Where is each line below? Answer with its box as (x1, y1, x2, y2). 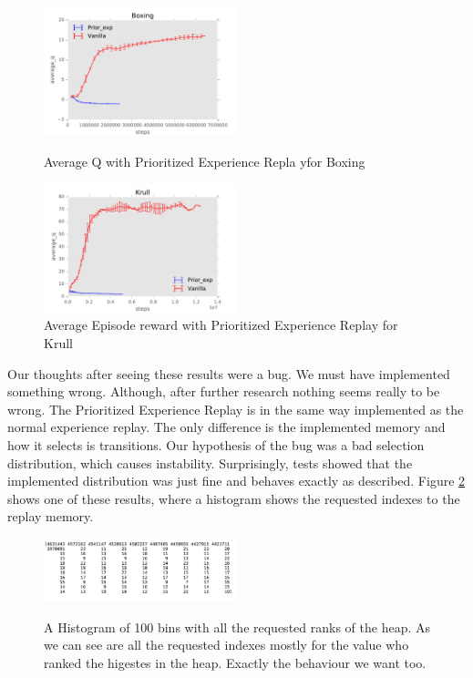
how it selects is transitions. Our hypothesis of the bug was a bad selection (7, 436, 425, 454)
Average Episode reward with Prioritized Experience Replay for (44, 315, 398, 334)
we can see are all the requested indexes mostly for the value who (44, 635, 409, 654)
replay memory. (7, 507, 94, 526)
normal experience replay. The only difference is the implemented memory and (7, 417, 446, 437)
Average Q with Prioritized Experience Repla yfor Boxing (44, 151, 365, 170)
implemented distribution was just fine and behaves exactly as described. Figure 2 (7, 471, 466, 490)
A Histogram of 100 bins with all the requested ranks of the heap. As (44, 617, 430, 636)
